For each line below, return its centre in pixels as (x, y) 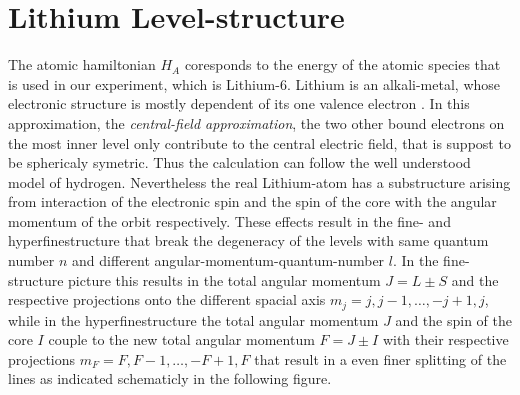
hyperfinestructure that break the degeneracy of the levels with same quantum (248, 240)
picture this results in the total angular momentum (224, 279)
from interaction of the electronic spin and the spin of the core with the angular (252, 201)
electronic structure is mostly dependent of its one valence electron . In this (239, 103)
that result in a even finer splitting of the (380, 358)
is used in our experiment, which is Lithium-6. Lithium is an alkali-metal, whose (254, 83)
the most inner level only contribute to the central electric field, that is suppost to (259, 142)
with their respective (445, 339)
